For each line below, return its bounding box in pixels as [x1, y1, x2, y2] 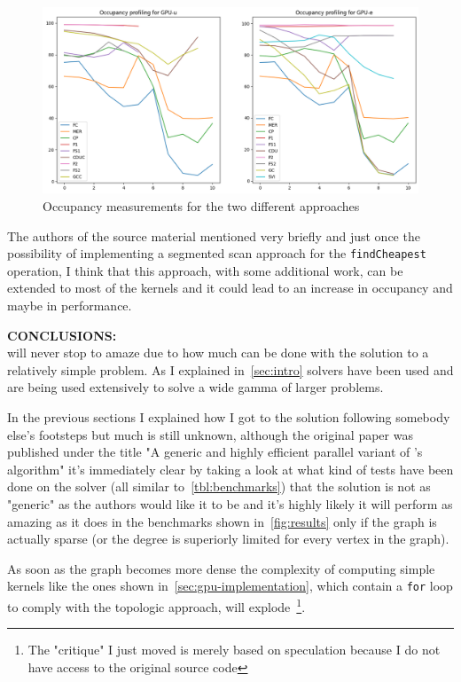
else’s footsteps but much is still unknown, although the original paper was [7, 425, 413, 443]
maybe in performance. [7, 295, 132, 314]
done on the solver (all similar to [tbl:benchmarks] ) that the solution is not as [7, 477, 431, 496]
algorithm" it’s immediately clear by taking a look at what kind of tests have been [7, 459, 454, 478]
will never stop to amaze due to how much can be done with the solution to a [7, 343, 429, 362]
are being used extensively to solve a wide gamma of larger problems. [7, 378, 384, 396]
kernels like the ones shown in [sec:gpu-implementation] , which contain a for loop [7, 576, 453, 595]
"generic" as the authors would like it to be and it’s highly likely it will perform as [7, 494, 453, 513]
